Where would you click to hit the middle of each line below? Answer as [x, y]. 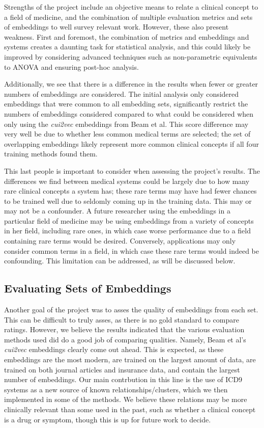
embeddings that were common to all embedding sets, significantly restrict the [126, 104]
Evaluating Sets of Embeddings [88, 288]
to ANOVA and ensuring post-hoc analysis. [71, 66]
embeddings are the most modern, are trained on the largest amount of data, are [130, 359]
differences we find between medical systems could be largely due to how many [127, 181]
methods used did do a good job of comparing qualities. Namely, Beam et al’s [125, 339]
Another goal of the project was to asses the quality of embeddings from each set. [131, 310]
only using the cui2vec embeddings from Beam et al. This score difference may [126, 124]
